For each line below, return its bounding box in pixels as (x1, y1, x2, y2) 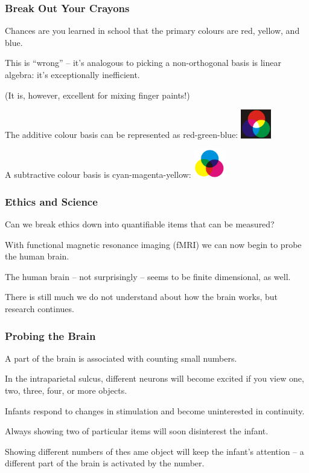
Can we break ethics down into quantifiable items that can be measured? (5, 218, 275, 230)
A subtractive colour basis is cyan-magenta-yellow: (5, 168, 191, 181)
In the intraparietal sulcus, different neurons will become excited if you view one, (5, 372, 304, 385)
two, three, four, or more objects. (5, 384, 127, 396)
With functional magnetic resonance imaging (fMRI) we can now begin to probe (5, 238, 302, 250)
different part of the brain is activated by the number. (5, 457, 205, 469)
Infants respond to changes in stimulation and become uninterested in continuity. (5, 404, 305, 417)
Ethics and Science (5, 194, 98, 209)
